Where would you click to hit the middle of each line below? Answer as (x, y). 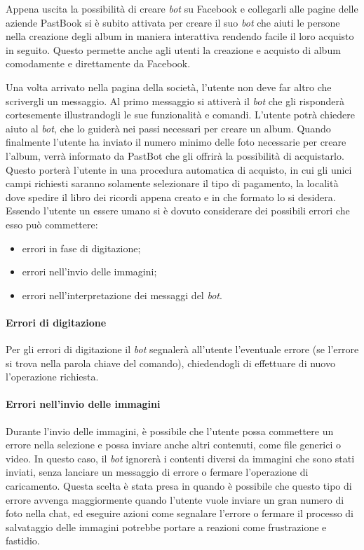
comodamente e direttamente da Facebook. (98, 63)
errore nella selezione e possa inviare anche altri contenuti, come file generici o (173, 445)
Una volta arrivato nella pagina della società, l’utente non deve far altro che (169, 87)
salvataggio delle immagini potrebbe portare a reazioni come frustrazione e (166, 527)
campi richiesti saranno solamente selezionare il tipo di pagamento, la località (172, 183)
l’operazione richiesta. (52, 377)
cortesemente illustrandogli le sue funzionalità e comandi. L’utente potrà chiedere (180, 115)
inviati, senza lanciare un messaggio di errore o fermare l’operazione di (157, 472)
